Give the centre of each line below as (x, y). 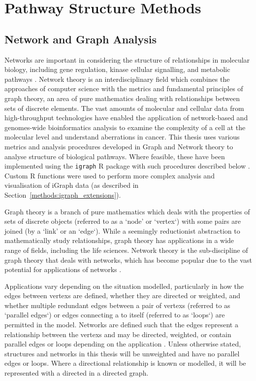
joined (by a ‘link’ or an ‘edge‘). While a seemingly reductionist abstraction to (122, 230)
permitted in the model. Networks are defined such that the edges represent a (121, 325)
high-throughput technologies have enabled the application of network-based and (126, 118)
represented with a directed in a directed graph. (77, 373)
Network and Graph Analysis (81, 39)
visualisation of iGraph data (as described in (72, 185)
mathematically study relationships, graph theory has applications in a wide (119, 240)
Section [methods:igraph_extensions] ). (63, 194)
